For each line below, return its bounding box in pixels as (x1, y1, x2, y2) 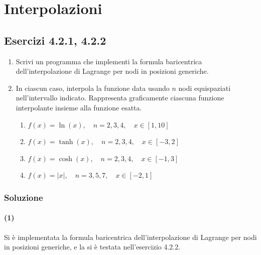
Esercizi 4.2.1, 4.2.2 (4, 32, 106, 48)
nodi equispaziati (178, 82, 231, 93)
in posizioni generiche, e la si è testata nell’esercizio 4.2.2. (4, 241, 181, 252)
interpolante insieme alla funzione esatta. (16, 102, 142, 112)
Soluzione (4, 191, 43, 203)
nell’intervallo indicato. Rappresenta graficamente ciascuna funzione (16, 92, 224, 103)
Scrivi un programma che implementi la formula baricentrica (16, 56, 202, 66)
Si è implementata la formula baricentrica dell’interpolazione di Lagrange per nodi (4, 231, 257, 242)
